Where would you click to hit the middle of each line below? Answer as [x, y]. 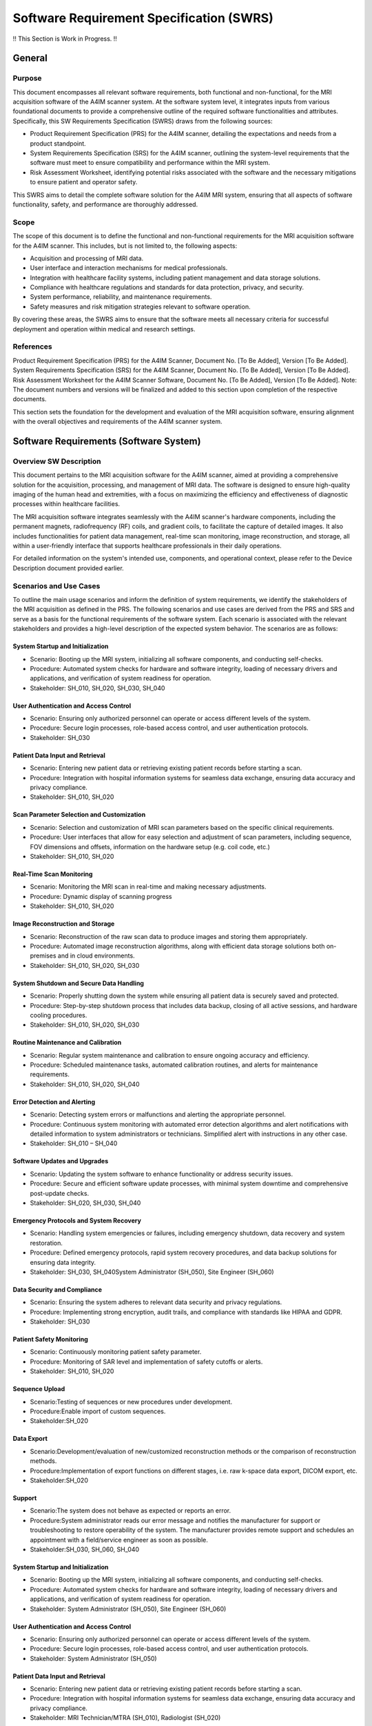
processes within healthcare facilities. [66, 504]
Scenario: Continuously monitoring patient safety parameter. [116, 1352]
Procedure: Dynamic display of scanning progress [101, 896]
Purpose [27, 78]
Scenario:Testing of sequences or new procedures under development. [131, 1402]
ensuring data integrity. [63, 1262]
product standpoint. [58, 143]
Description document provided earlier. [68, 568]
